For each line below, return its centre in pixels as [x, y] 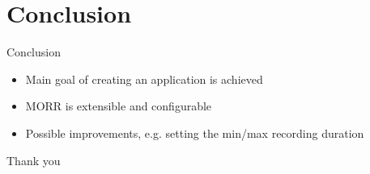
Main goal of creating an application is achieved [144, 79]
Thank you [34, 160]
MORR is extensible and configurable [119, 106]
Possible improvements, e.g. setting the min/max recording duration [195, 133]
